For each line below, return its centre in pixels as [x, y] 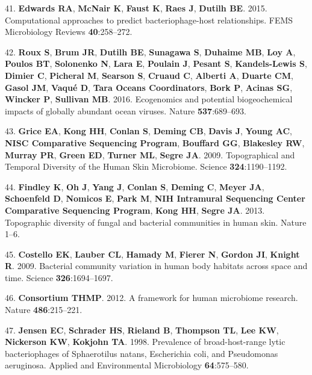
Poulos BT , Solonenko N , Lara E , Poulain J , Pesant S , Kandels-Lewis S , [156, 64]
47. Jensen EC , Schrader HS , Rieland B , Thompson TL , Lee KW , [142, 330]
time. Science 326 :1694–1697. [59, 277]
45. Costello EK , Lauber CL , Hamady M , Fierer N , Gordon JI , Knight [152, 254]
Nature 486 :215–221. [44, 310]
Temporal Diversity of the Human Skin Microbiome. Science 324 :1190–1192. [146, 166]
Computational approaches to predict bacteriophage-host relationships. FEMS [149, 20]
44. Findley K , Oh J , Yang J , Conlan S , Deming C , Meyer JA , [135, 186]
